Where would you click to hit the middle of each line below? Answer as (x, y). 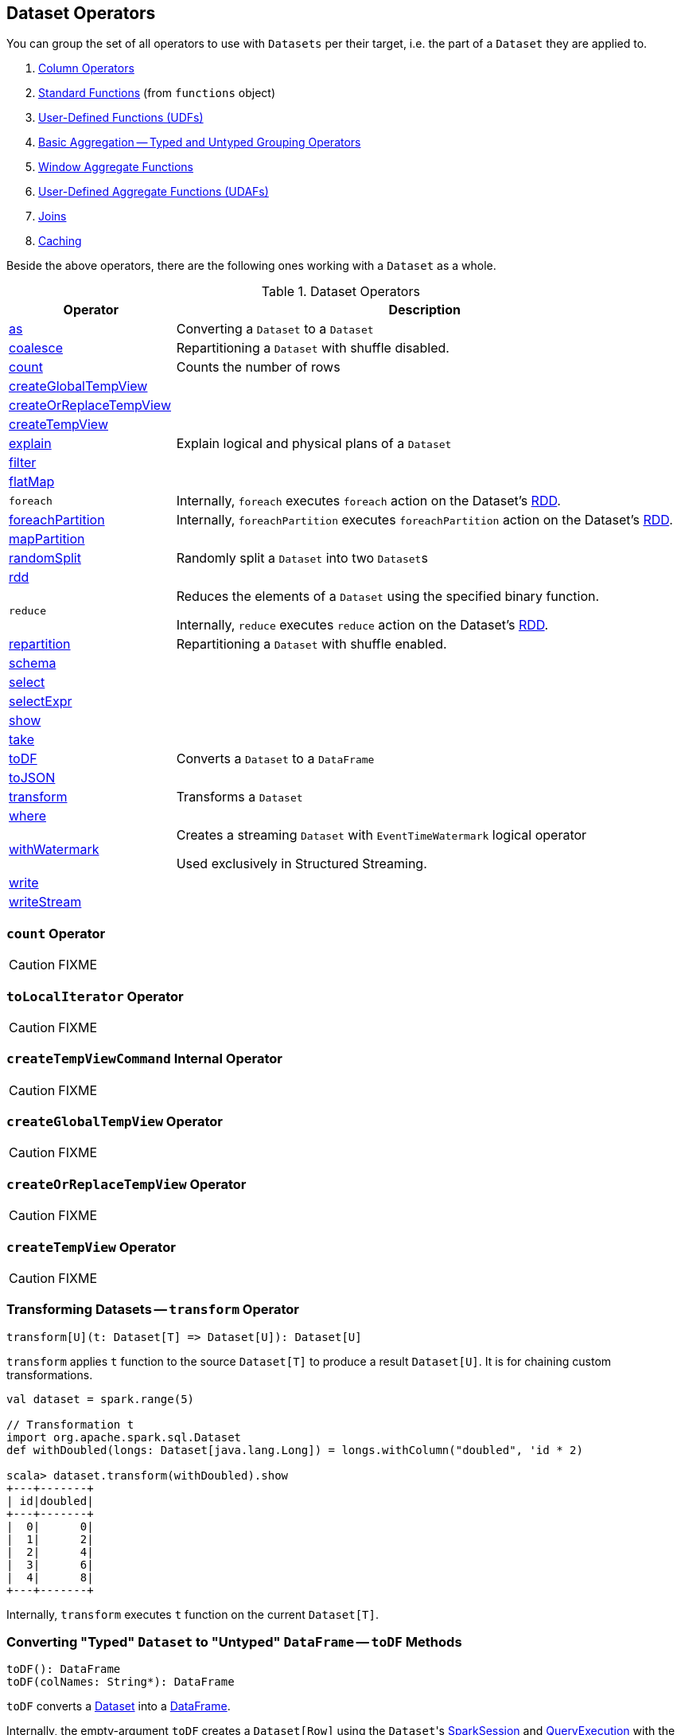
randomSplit (45, 558)
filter (23, 463)
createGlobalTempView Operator (115, 1122)
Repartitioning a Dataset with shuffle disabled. (313, 348)
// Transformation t (70, 1424)
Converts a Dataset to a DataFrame (275, 759)
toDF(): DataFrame (64, 1669)
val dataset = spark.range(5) (101, 1399)
